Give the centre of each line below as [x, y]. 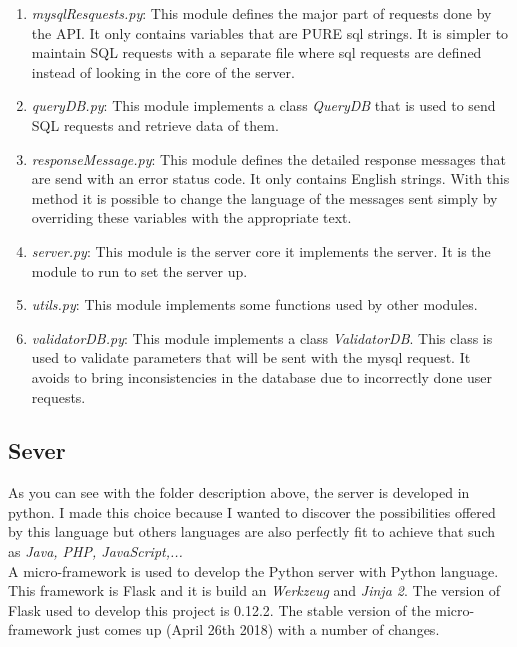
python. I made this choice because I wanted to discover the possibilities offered [252, 511]
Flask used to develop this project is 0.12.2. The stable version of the [219, 609]
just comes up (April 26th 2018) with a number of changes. [258, 629]
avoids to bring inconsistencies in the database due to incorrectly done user [262, 376]
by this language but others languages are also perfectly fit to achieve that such [251, 531]
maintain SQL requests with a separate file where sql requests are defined [256, 52]
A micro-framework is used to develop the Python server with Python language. [253, 570]
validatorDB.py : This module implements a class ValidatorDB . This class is [262, 337]
